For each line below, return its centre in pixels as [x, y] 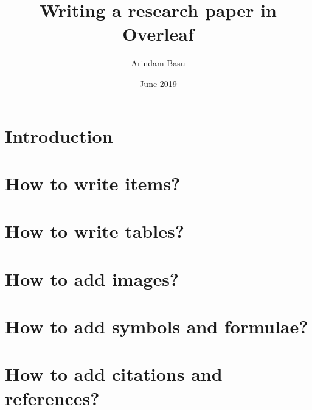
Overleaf [158, 34]
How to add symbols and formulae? [157, 326]
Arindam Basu [158, 63]
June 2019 [158, 83]
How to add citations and [114, 374]
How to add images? [92, 278]
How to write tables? [95, 231]
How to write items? [93, 183]
